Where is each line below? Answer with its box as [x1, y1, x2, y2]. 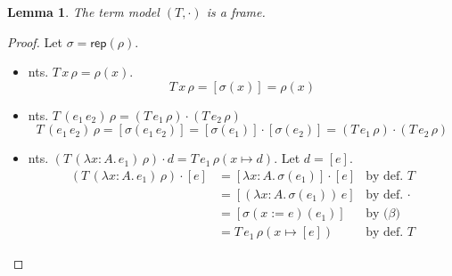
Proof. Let [7, 32, 62, 51]
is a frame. [206, 3, 266, 20]
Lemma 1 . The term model [7, 3, 160, 20]
